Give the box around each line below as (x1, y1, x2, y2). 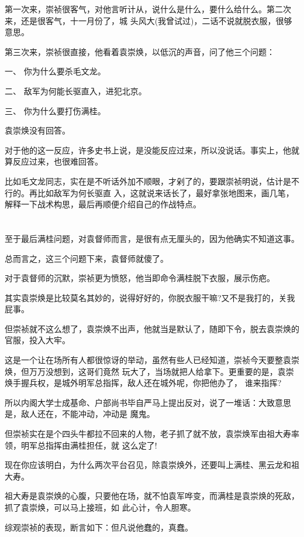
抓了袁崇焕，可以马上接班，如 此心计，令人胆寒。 (5, 501, 196, 513)
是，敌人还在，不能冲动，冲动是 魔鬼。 (5, 408, 155, 420)
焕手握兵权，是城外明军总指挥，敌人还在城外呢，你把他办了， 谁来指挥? (5, 377, 282, 389)
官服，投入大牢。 (5, 334, 70, 346)
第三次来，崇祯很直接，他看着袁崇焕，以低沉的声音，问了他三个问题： (5, 45, 275, 57)
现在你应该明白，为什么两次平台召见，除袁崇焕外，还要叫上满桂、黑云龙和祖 (5, 459, 299, 471)
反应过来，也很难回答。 (12, 155, 103, 167)
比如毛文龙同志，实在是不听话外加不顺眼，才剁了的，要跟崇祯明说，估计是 (5, 175, 291, 187)
